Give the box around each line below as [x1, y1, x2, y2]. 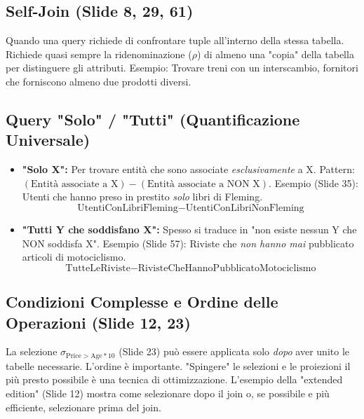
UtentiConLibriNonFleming [185, 202, 304, 213]
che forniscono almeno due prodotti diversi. [6, 74, 191, 88]
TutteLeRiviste [65, 263, 130, 273]
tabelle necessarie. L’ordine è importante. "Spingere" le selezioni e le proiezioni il [6, 358, 351, 373]
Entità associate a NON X [147, 179, 260, 189]
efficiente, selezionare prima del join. [6, 399, 161, 414]
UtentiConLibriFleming [77, 202, 178, 213]
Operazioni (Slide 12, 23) [6, 311, 191, 333]
